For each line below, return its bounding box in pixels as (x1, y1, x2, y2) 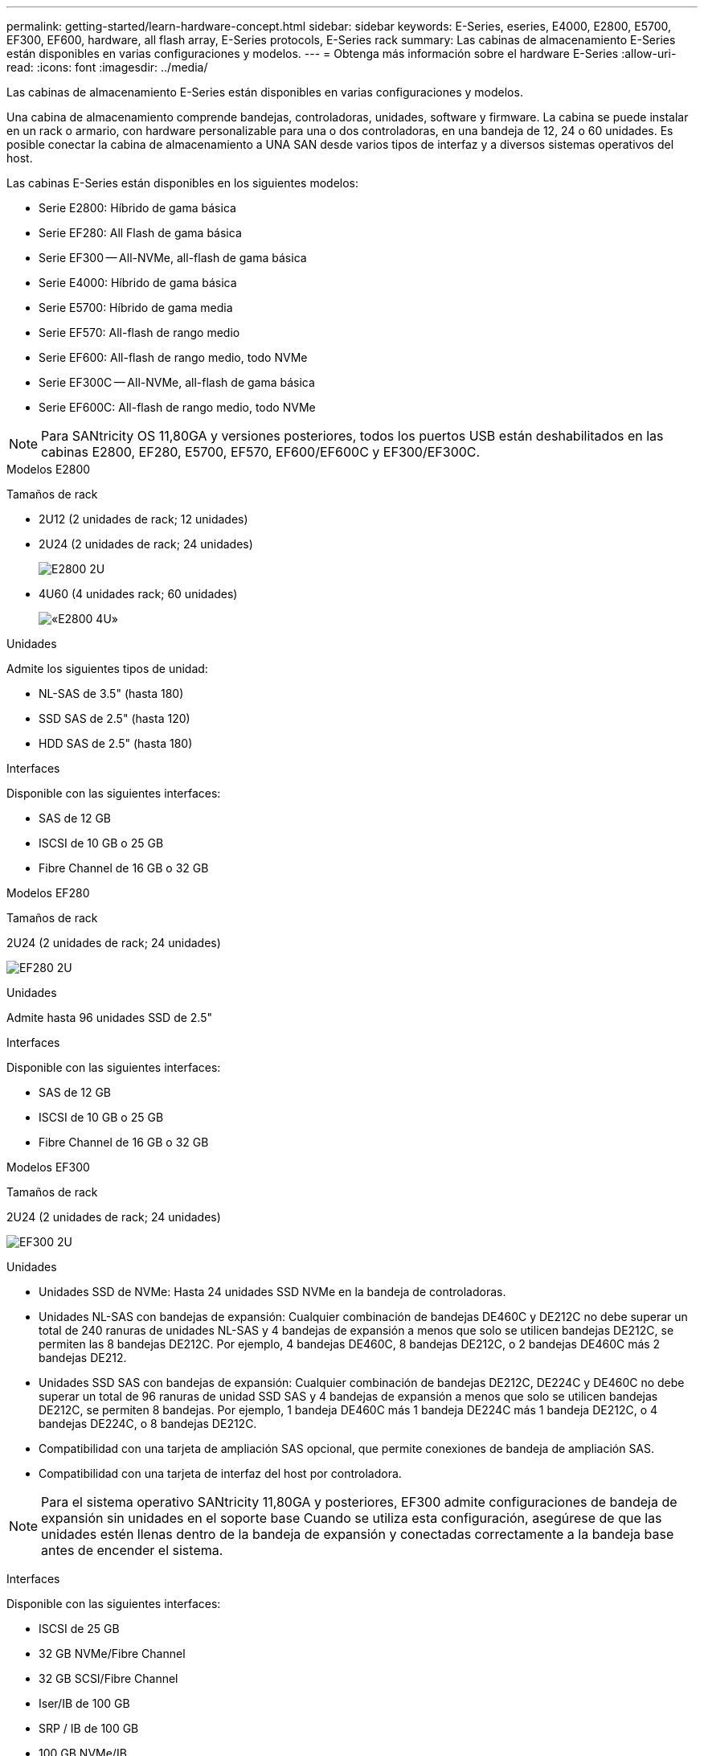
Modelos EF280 (6, 886, 90, 900)
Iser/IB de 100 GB (39, 1697, 130, 1710)
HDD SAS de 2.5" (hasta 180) (39, 736, 193, 750)
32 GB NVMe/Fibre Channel (39, 1647, 186, 1660)
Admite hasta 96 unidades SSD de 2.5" (6, 1011, 213, 1024)
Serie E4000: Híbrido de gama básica (39, 276, 237, 289)
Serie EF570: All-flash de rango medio (39, 326, 240, 339)
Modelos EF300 (6, 1160, 90, 1174)
